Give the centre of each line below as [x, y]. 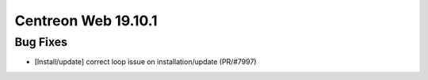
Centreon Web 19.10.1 [86, 21]
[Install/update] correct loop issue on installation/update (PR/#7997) [145, 62]
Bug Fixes [41, 42]
